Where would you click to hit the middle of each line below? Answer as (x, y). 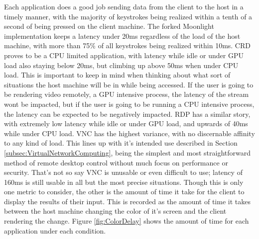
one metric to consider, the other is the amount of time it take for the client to (124, 192)
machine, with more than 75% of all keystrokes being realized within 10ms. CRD (127, 45)
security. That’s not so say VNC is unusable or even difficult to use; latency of (123, 172)
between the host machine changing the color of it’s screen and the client (115, 211)
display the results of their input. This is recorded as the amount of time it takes (127, 201)
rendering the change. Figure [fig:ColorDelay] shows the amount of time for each (127, 221)
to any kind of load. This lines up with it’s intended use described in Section (121, 143)
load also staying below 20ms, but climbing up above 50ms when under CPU (121, 65)
